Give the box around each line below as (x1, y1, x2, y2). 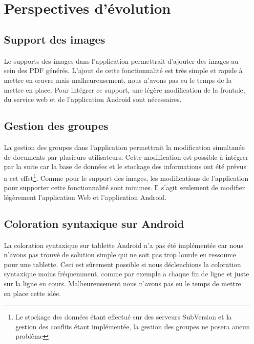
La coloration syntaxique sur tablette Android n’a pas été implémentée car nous (4, 240, 243, 250)
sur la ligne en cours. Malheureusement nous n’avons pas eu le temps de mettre (4, 278, 241, 289)
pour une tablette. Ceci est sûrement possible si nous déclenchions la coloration (4, 259, 241, 269)
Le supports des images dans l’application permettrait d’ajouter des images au (4, 55, 239, 66)
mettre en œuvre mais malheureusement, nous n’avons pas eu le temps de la (4, 74, 232, 85)
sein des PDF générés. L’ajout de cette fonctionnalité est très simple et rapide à (4, 65, 243, 75)
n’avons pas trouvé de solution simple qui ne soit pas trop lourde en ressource (4, 249, 236, 260)
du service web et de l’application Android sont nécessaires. (4, 94, 182, 104)
